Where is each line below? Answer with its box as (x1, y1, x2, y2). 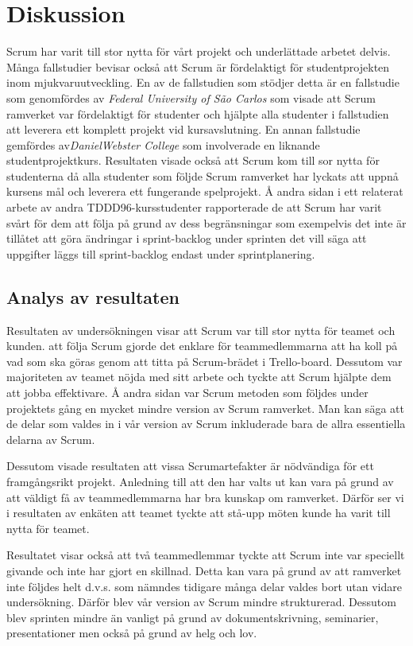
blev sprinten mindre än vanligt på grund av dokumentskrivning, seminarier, (6, 609, 379, 625)
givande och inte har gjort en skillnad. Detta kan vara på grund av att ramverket (6, 562, 402, 578)
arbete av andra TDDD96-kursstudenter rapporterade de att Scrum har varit (6, 199, 382, 216)
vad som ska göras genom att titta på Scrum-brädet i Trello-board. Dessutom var (6, 352, 403, 369)
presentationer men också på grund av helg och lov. (6, 625, 257, 641)
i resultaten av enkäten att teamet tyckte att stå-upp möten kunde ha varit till (6, 504, 391, 521)
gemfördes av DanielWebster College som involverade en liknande (6, 136, 320, 153)
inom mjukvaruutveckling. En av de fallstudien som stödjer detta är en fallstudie (6, 74, 399, 91)
